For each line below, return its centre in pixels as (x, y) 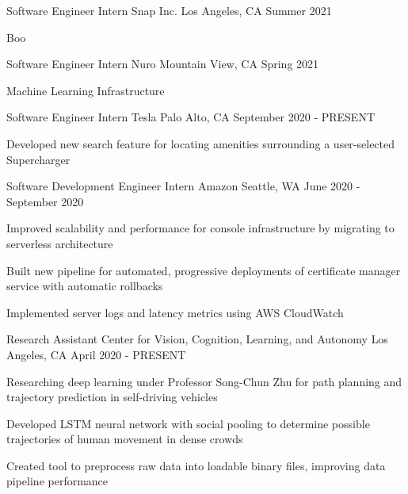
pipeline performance (57, 481)
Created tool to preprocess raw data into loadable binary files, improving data (196, 465)
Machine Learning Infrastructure (86, 90)
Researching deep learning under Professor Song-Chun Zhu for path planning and (204, 381)
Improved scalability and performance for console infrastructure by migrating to (200, 228)
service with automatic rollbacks (85, 286)
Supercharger (38, 159)
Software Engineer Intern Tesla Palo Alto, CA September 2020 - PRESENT (191, 117)
